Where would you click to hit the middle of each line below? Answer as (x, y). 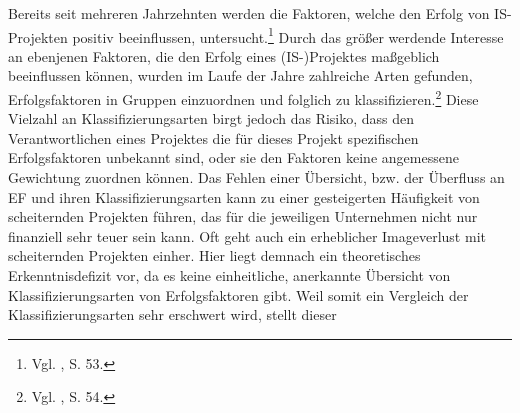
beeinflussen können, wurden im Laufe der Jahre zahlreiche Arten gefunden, (240, 75)
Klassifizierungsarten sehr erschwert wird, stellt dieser (172, 314)
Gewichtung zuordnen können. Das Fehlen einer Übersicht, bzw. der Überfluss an (256, 177)
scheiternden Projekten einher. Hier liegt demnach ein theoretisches (214, 255)
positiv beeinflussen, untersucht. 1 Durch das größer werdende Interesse (288, 35)
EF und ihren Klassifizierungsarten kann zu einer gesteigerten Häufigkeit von (244, 196)
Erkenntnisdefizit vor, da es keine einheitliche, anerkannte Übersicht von (229, 275)
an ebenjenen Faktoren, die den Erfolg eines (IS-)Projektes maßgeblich (224, 55)
